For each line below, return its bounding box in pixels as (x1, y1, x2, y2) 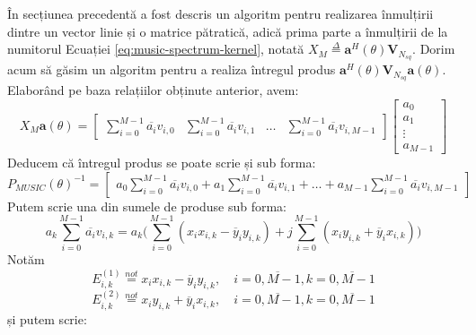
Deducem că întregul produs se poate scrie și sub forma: (7, 153, 316, 171)
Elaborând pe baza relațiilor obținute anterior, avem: (7, 80, 299, 99)
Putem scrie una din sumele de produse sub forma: (7, 196, 286, 215)
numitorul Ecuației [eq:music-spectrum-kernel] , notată (7, 39, 304, 58)
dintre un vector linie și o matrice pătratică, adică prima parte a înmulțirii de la (7, 21, 448, 40)
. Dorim (412, 39, 455, 58)
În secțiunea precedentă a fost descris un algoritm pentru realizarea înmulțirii (7, 4, 434, 22)
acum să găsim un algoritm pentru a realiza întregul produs (7, 60, 336, 79)
